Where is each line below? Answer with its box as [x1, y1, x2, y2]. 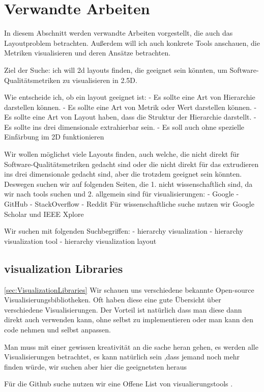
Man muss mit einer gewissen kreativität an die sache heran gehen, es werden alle [4, 341, 258, 352]
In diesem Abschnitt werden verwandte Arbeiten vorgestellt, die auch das [4, 27, 233, 38]
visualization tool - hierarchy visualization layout [4, 235, 157, 246]
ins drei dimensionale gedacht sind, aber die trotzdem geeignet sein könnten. [4, 169, 242, 179]
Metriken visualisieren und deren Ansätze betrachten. [4, 47, 171, 58]
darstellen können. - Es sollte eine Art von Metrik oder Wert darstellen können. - [4, 101, 257, 112]
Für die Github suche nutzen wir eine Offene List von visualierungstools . [4, 378, 233, 389]
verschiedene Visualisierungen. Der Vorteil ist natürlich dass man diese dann [4, 304, 242, 315]
